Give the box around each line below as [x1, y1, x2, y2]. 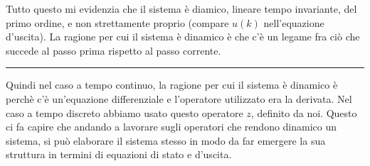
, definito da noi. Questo [250, 105, 357, 120]
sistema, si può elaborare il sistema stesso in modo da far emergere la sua [6, 133, 326, 148]
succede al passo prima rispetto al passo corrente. [6, 43, 221, 57]
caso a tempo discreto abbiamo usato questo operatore [6, 105, 243, 120]
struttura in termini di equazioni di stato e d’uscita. [6, 147, 232, 162]
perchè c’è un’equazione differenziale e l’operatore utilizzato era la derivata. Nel [6, 91, 352, 106]
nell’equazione [263, 15, 324, 30]
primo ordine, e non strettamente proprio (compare [6, 15, 229, 30]
